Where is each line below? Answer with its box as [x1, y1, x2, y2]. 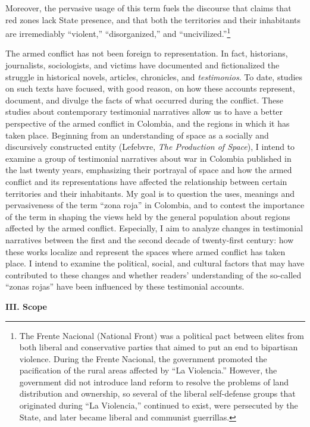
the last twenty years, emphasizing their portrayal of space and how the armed [5, 164, 292, 176]
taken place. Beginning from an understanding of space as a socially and [5, 128, 269, 141]
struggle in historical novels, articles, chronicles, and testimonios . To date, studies [5, 70, 303, 83]
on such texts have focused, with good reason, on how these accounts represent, [5, 82, 295, 95]
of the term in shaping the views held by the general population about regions [5, 210, 290, 222]
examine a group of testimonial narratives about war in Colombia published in [5, 152, 292, 164]
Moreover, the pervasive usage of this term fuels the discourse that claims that [5, 2, 292, 14]
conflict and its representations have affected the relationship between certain [5, 175, 287, 187]
